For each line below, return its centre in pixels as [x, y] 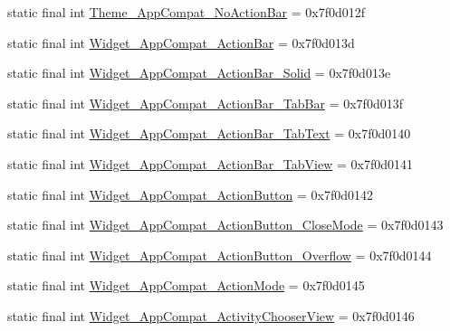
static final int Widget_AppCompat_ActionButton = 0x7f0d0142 [191, 194]
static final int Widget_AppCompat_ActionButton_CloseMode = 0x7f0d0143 [225, 225]
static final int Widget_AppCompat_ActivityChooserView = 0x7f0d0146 [211, 315]
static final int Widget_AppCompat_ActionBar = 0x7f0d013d [181, 42]
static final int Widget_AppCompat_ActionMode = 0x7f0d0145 [186, 285]
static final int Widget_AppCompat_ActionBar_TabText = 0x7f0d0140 [209, 133]
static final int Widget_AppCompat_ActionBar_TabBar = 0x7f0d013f [205, 103]
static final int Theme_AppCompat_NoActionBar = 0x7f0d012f [187, 12]
